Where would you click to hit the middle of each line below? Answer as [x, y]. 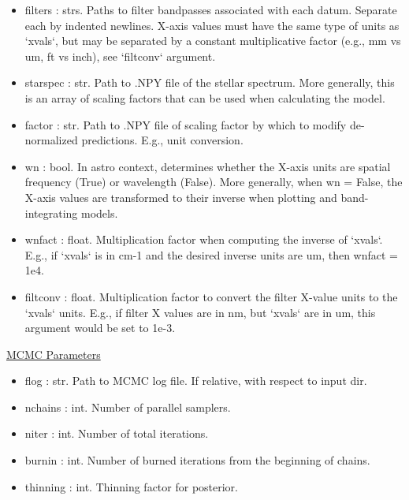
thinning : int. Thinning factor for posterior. [131, 486]
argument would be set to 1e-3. [100, 328]
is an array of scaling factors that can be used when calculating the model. [205, 97]
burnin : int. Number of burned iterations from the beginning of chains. [197, 460]
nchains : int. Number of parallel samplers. [128, 407]
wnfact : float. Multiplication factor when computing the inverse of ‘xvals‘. [204, 239]
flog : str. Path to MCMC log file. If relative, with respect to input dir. [196, 381]
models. [100, 213]
